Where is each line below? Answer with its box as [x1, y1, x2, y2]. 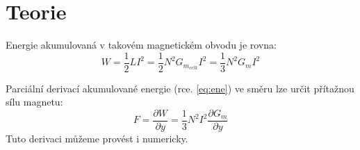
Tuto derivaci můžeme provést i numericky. [6, 131, 188, 146]
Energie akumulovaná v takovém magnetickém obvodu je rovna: [6, 37, 277, 52]
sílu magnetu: [6, 94, 63, 109]
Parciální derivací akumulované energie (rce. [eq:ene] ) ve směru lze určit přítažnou [6, 81, 354, 95]
